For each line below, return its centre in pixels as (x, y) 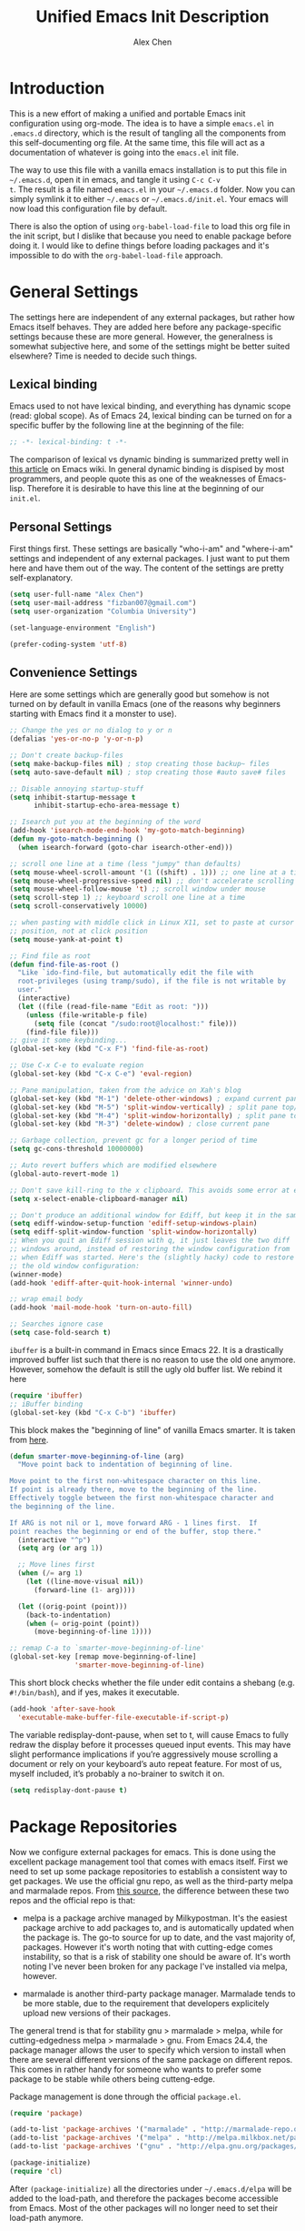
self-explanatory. (41, 578)
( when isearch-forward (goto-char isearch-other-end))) (125, 847)
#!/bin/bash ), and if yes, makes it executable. (94, 1692)
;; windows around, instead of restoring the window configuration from (150, 1249)
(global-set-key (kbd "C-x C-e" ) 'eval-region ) (101, 1074)
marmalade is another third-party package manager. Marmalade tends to (159, 1994)
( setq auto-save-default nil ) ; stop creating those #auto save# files (148, 772)
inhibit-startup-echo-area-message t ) (107, 806)
